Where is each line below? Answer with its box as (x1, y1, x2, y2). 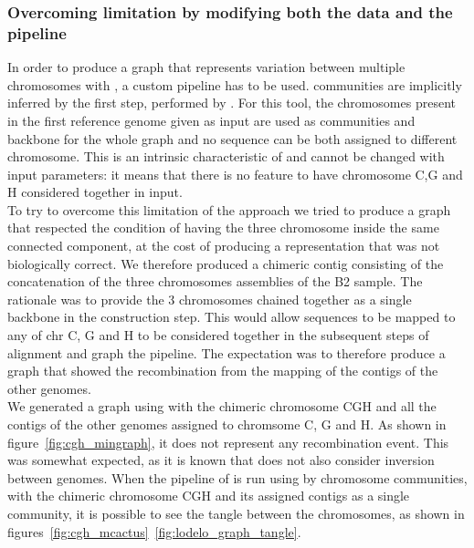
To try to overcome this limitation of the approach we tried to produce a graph (7, 200, 451, 219)
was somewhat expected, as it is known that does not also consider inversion (7, 450, 435, 470)
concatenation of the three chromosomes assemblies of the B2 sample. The (7, 272, 423, 291)
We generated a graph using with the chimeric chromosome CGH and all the (7, 397, 437, 416)
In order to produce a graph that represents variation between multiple (7, 57, 406, 77)
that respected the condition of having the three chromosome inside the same (7, 218, 439, 237)
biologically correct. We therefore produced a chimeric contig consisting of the (7, 253, 444, 273)
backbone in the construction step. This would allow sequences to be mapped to (7, 307, 456, 326)
